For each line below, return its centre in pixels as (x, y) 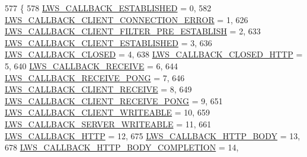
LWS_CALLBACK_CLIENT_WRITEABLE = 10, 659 (107, 112)
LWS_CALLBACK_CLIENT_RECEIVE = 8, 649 (98, 89)
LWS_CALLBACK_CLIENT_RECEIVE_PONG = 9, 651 (114, 100)
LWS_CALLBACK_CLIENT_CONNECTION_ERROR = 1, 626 (127, 19)
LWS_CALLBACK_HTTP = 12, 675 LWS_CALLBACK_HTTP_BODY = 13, (153, 135)
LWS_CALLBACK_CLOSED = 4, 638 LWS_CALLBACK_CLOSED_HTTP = (154, 54)
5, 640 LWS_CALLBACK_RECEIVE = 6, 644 (92, 65)
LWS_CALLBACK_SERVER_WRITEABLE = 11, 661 (108, 124)
